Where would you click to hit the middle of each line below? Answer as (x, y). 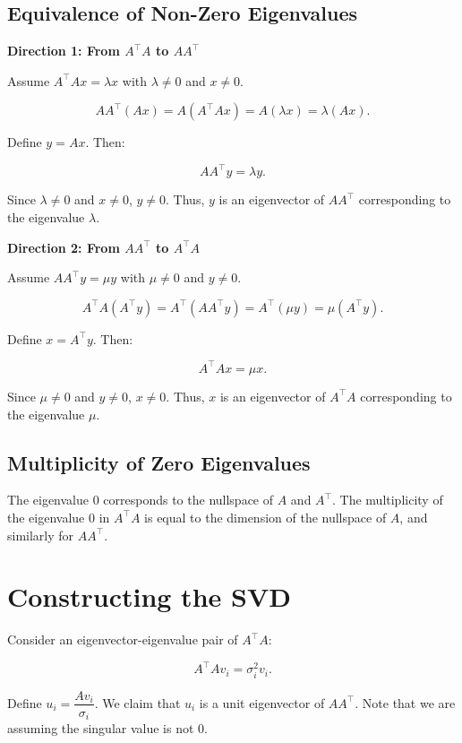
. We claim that (137, 702)
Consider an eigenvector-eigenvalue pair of (123, 639)
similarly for (41, 535)
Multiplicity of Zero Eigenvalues (159, 462)
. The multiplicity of (388, 500)
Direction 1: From (64, 51)
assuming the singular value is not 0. (107, 728)
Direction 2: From (64, 247)
